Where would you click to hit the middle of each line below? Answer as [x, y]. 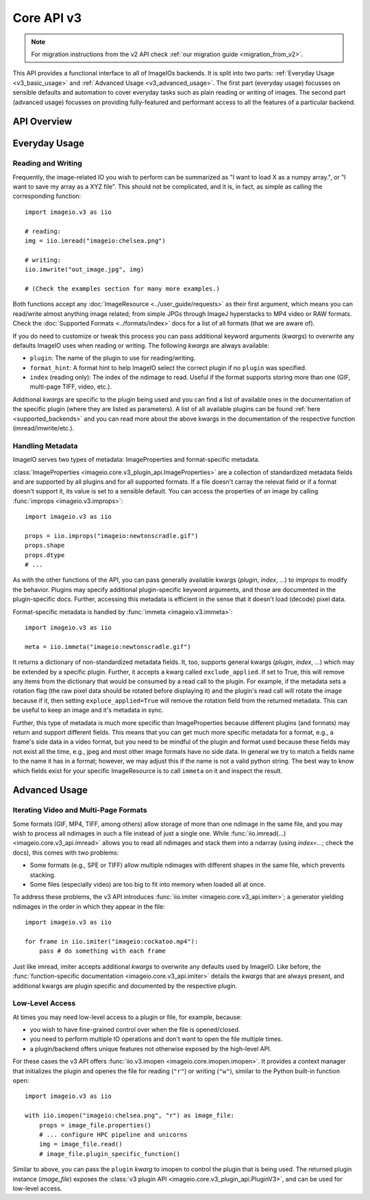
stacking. [43, 874]
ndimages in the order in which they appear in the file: [89, 906]
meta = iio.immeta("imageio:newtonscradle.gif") [108, 647]
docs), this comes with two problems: [66, 853]
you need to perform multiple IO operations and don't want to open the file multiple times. [156, 1039]
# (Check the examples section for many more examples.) [123, 289]
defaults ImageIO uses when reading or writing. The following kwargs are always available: [141, 345]
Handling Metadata [45, 445]
